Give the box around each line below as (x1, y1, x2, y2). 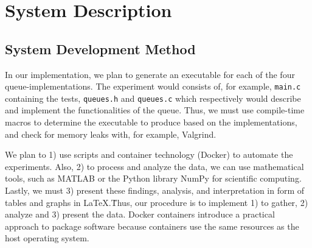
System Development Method (5, 39, 196, 58)
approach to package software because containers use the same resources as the (5, 219, 299, 232)
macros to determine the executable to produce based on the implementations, (5, 116, 297, 129)
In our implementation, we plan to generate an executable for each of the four (5, 68, 295, 80)
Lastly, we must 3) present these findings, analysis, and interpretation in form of (5, 184, 305, 197)
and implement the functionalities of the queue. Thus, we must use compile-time (5, 104, 305, 116)
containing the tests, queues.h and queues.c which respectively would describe (5, 91, 301, 104)
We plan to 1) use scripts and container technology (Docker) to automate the (5, 148, 293, 161)
